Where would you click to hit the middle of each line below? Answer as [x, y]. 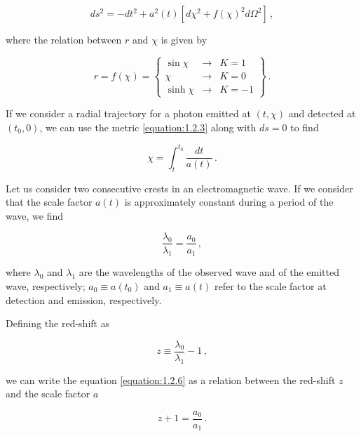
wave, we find [35, 215]
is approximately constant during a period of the [229, 202]
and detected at [322, 113]
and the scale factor [48, 394]
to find [305, 127]
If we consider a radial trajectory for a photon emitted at [128, 113]
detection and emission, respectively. [84, 299]
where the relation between [64, 39]
